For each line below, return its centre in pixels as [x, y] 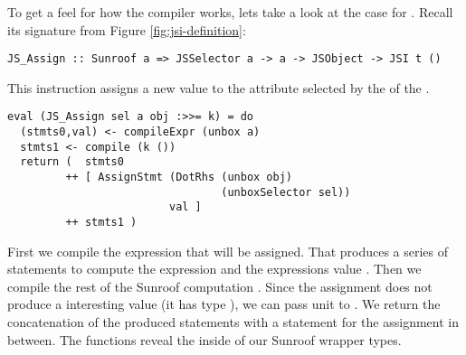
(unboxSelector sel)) [286, 192]
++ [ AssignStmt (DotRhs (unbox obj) [179, 177]
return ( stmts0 [72, 162]
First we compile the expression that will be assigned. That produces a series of [228, 251]
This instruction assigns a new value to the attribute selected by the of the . [219, 87]
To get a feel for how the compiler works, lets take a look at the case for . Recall [230, 12]
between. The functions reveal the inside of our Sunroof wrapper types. [204, 339]
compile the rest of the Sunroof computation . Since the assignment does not [220, 286]
